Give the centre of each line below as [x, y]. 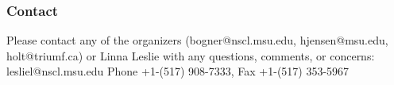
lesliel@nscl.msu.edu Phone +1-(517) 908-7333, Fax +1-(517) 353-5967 [178, 71]
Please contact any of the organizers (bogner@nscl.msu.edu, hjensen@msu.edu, [197, 40]
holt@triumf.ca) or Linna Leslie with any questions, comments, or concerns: [191, 55]
